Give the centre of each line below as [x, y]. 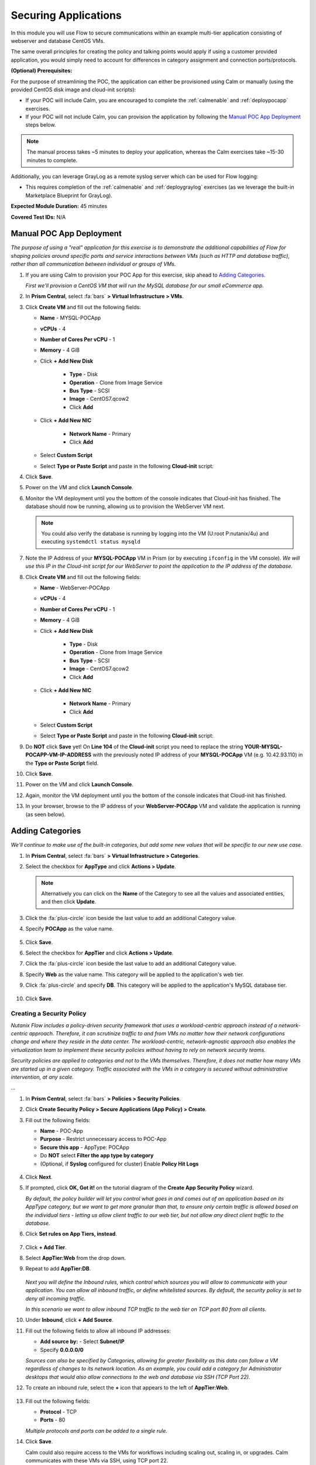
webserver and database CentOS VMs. [58, 40]
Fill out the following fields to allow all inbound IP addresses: [98, 1331]
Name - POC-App [61, 1131]
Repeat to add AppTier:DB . [58, 1269]
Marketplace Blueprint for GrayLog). [69, 195]
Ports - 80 [53, 1420]
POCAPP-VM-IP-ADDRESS [59, 755]
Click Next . [39, 1177]
